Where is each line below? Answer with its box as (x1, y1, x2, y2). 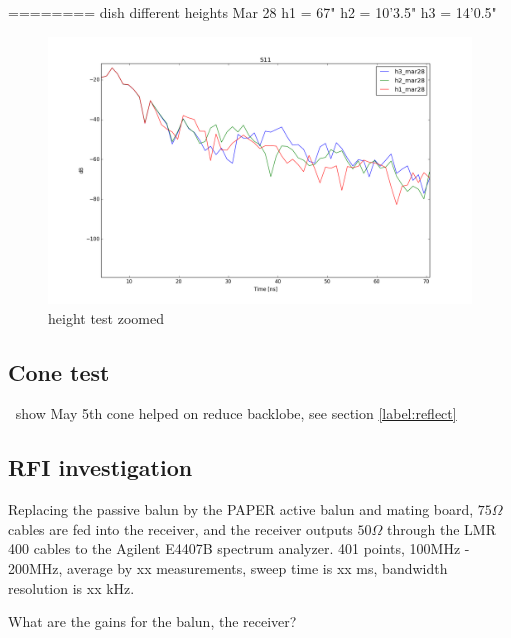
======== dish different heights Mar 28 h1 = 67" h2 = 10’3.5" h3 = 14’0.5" (8, 2, 497, 22)
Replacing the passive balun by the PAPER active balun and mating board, (8, 499, 474, 520)
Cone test (8, 356, 110, 387)
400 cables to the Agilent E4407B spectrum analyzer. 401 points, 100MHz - (8, 538, 470, 559)
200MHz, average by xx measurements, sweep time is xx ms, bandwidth (8, 558, 448, 579)
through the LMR (387, 518, 496, 539)
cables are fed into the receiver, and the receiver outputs (8, 518, 353, 539)
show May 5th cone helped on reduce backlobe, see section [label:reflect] (15, 403, 457, 424)
